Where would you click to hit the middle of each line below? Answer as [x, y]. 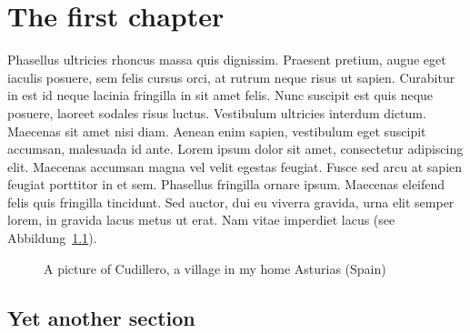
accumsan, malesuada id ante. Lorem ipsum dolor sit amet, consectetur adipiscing [235, 149]
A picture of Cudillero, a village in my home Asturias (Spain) [215, 268]
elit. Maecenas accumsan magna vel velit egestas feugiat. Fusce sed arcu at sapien [235, 166]
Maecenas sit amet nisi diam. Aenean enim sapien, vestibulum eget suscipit [217, 131]
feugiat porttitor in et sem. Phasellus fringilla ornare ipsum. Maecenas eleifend [226, 184]
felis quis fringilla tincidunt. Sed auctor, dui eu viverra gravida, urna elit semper [231, 202]
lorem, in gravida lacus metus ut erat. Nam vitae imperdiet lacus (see [201, 220]
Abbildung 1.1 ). [52, 238]
